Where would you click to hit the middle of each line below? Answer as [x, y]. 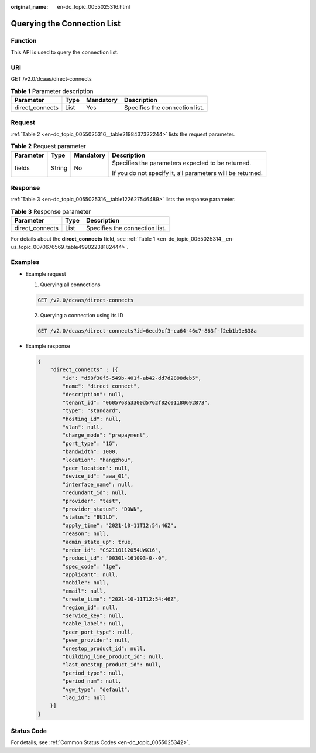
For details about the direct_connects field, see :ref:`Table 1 [83, 239]
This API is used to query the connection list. [65, 52]
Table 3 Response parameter [51, 211]
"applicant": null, [90, 575]
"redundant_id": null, [95, 493]
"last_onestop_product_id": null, [112, 665]
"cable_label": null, [93, 624]
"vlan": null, [83, 427]
